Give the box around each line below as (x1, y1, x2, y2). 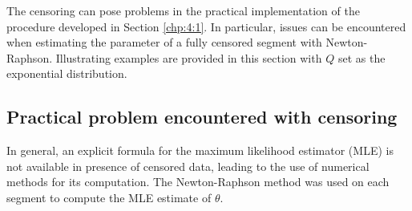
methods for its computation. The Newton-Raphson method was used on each (6, 173, 390, 190)
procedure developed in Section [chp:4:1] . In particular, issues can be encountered (6, 18, 406, 34)
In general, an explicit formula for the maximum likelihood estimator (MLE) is (6, 142, 394, 159)
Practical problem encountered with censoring (6, 104, 398, 129)
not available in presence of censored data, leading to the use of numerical (6, 157, 370, 174)
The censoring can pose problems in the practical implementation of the (6, 2, 360, 18)
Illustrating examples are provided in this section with (55, 49, 322, 66)
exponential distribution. (6, 65, 127, 82)
